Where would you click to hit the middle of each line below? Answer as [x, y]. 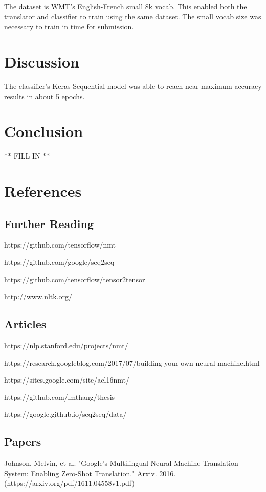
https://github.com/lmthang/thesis [60, 397]
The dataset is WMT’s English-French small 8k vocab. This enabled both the [126, 6]
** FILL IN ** [27, 156]
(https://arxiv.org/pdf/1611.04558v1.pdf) [69, 483]
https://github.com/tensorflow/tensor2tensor [75, 279]
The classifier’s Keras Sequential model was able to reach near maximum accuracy [133, 86]
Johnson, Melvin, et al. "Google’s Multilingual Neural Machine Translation [121, 463]
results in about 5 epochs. [45, 96]
